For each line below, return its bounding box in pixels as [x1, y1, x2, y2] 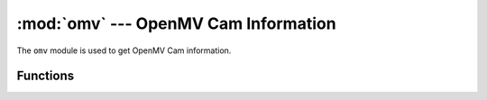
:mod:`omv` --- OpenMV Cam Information [16, 14, 337, 33]
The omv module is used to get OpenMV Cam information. [16, 45, 232, 56]
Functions [16, 68, 75, 84]
